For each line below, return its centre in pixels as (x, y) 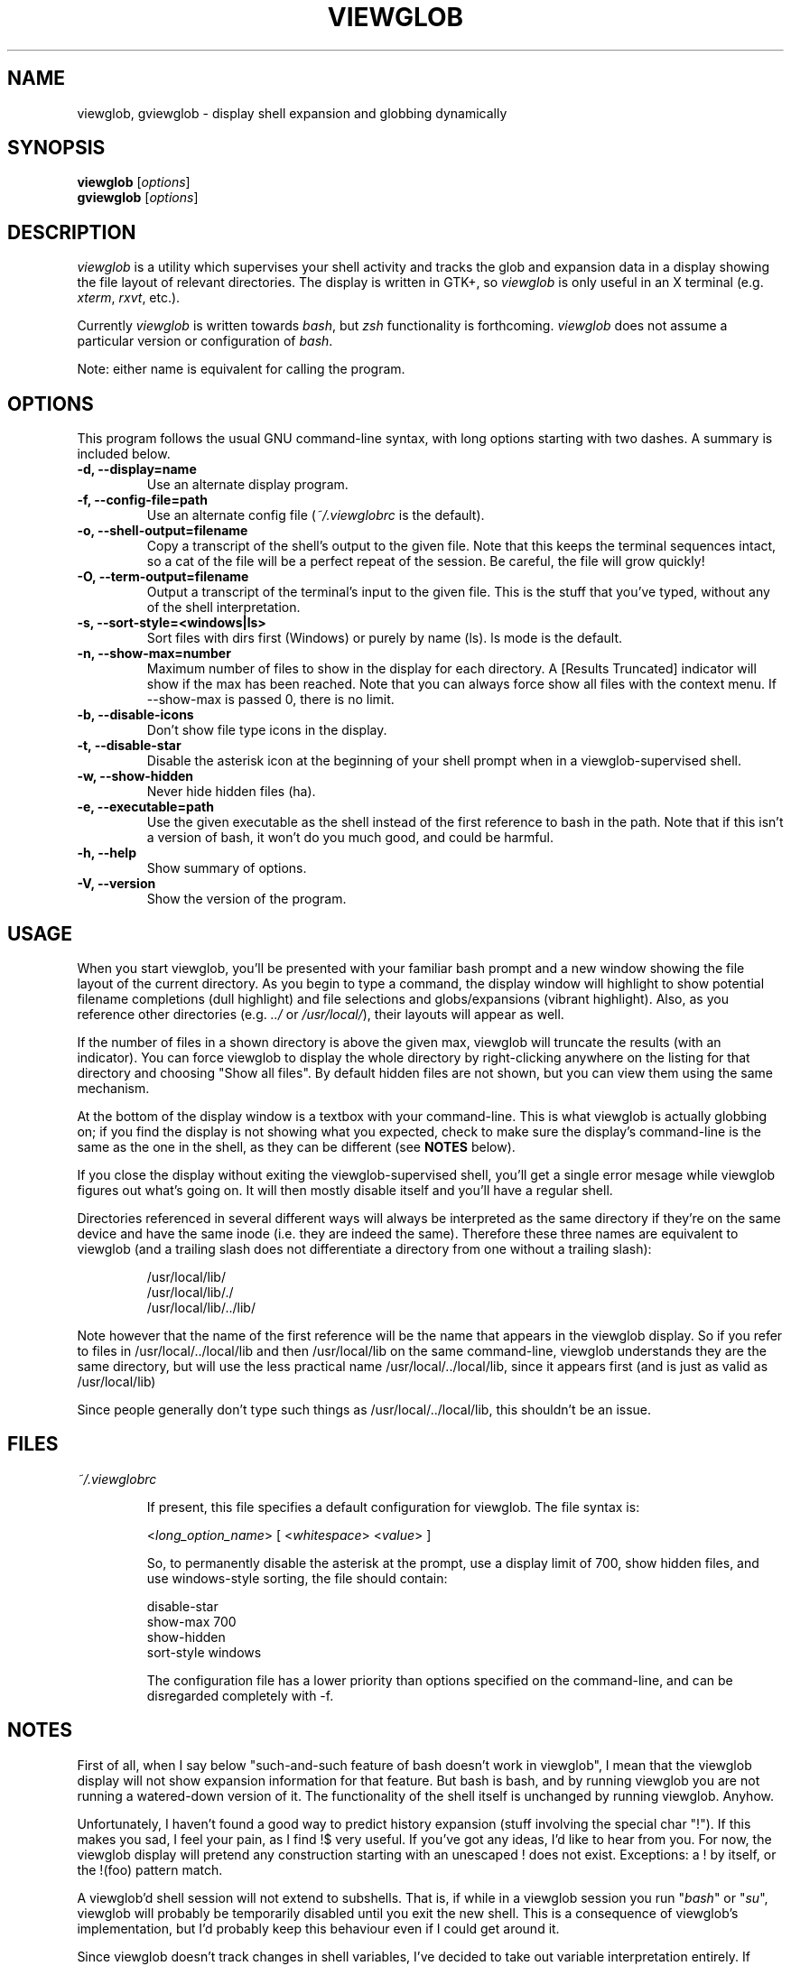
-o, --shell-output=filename (163, 531)
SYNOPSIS (56, 148)
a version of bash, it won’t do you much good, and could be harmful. (350, 838)
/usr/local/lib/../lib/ (201, 1307)
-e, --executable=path (145, 807)
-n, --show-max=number (154, 654)
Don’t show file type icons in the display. (267, 730)
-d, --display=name (137, 469)
